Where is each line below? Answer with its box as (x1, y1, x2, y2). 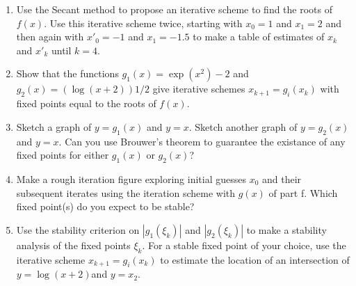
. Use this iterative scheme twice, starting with (44, 15, 243, 30)
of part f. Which (268, 185, 338, 200)
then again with (16, 29, 84, 44)
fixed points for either (16, 148, 109, 162)
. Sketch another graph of (188, 119, 298, 134)
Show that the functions (16, 66, 119, 81)
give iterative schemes (152, 81, 245, 96)
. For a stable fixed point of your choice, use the (142, 237, 346, 252)
